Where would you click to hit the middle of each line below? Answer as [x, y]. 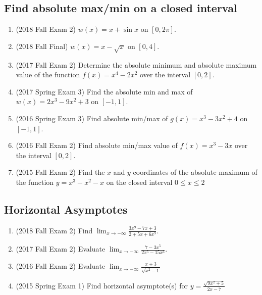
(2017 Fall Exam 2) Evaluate [61, 249]
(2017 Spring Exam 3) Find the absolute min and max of [104, 91]
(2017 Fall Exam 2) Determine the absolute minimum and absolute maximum [136, 64]
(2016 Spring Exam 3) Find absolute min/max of [92, 118]
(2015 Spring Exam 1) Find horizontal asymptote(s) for [102, 285]
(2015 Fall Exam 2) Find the [60, 172]
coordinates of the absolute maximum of [195, 172]
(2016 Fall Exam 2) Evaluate [61, 266]
